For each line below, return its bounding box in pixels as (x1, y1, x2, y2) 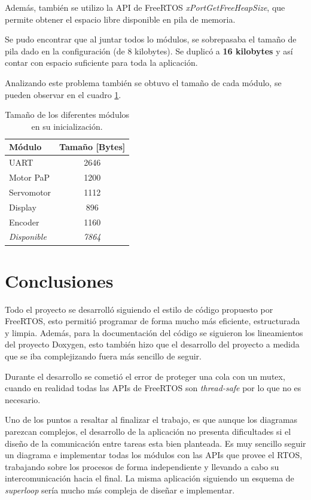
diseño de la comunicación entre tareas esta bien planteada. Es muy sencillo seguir (5, 437, 306, 449)
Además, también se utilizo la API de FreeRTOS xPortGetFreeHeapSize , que (5, 1, 285, 13)
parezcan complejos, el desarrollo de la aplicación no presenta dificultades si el (5, 425, 291, 437)
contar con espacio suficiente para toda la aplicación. (5, 56, 198, 69)
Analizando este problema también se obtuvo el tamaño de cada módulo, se (5, 76, 282, 89)
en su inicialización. (31, 120, 103, 132)
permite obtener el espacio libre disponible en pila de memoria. (5, 13, 236, 25)
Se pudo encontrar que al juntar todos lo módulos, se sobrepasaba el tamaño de (5, 33, 297, 45)
